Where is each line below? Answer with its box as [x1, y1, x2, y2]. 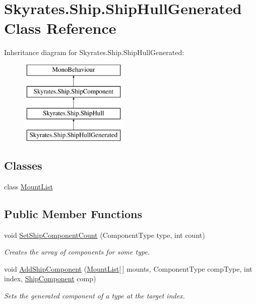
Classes [4, 158, 42, 173]
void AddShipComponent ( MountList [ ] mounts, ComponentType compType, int [4, 263, 252, 274]
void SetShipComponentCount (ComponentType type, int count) [4, 229, 205, 240]
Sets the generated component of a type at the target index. [4, 290, 185, 301]
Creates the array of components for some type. [4, 246, 150, 257]
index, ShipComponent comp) [4, 273, 96, 284]
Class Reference [4, 18, 116, 38]
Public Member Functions [4, 206, 142, 221]
